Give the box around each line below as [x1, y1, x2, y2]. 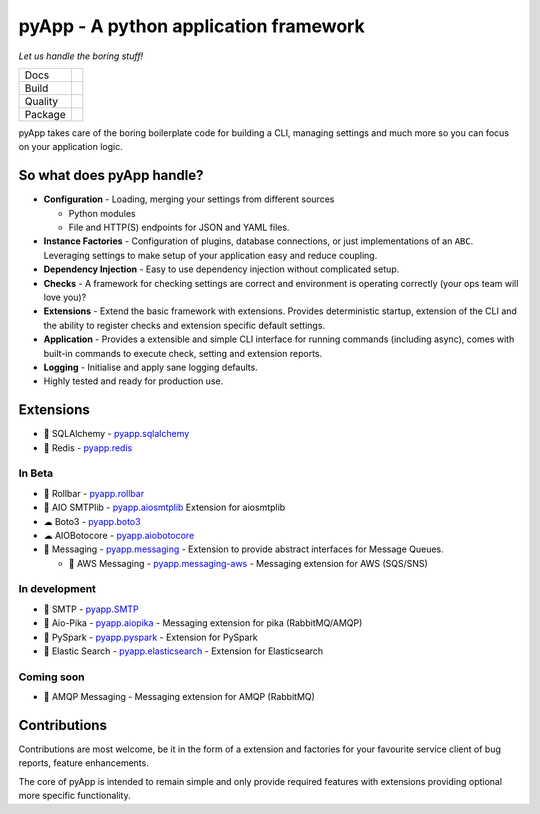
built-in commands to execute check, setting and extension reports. [43, 347, 323, 359]
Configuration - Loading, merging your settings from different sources [43, 193, 335, 205]
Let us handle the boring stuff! [18, 50, 144, 62]
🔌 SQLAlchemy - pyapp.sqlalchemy [43, 428, 190, 440]
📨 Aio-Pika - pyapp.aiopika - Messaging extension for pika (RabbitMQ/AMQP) [43, 617, 363, 629]
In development [18, 582, 97, 596]
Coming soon [18, 670, 85, 684]
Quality [24, 94, 59, 108]
